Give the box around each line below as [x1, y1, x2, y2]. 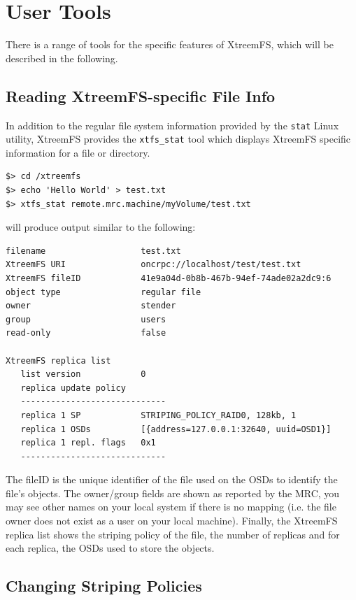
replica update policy [20, 383, 126, 393]
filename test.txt [6, 245, 181, 256]
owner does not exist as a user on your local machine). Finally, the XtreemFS [6, 513, 338, 528]
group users [6, 314, 166, 324]
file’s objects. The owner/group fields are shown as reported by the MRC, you [6, 485, 340, 500]
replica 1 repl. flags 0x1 [20, 438, 156, 448]
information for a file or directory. [6, 145, 150, 159]
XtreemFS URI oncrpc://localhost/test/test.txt [6, 259, 301, 270]
